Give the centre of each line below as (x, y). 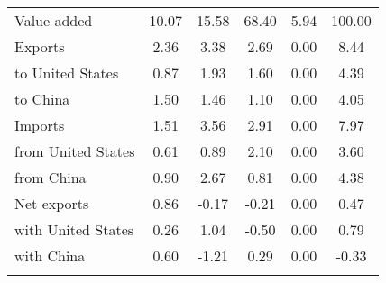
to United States (67, 73)
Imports (40, 125)
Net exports (52, 203)
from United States (75, 151)
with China (50, 256)
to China (42, 99)
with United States (74, 229)
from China (51, 177)
